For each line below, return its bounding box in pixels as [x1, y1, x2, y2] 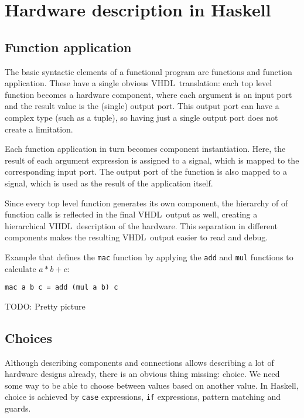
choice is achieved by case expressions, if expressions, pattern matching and [5, 390, 281, 403]
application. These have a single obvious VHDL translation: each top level [5, 77, 272, 89]
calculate [5, 262, 36, 274]
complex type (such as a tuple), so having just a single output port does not [5, 111, 278, 123]
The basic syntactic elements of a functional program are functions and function [5, 65, 292, 77]
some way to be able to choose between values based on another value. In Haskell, [5, 379, 299, 391]
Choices [5, 328, 52, 346]
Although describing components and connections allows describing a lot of [5, 356, 274, 368]
